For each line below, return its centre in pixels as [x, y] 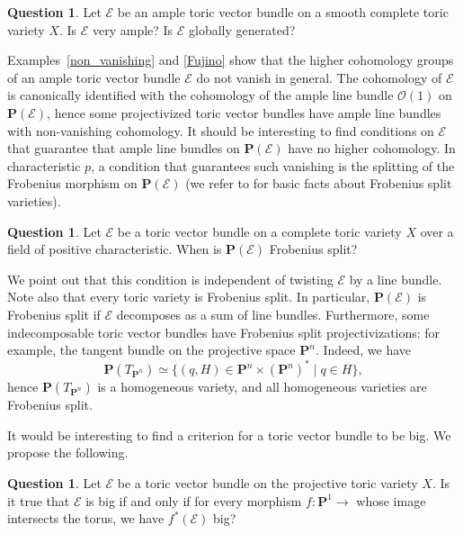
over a [437, 231]
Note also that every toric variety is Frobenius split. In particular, [189, 297]
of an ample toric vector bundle [94, 77]
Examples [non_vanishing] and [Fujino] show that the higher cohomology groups [231, 60]
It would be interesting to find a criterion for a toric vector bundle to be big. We [229, 434]
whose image [391, 500]
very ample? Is [133, 29]
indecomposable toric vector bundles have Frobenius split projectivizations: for [224, 332]
